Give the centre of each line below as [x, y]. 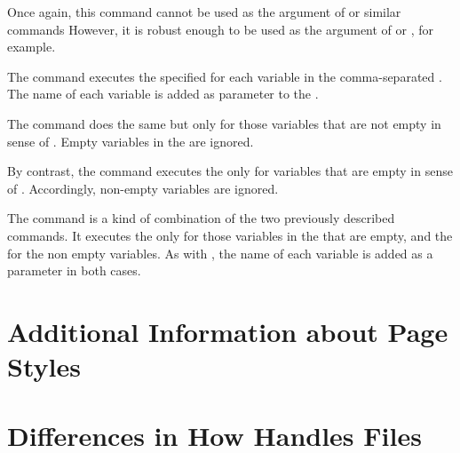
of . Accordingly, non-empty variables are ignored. [143, 188]
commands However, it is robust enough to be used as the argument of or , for [221, 29]
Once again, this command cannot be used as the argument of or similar [204, 12]
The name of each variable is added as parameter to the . [163, 94]
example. [32, 47]
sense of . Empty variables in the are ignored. [131, 141]
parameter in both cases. [74, 270]
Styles [44, 366]
